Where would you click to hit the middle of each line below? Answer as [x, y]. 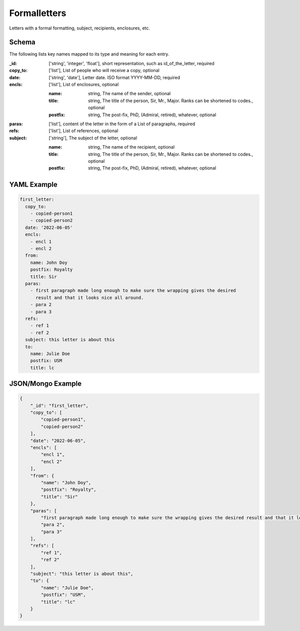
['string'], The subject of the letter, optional [93, 138]
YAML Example [33, 185]
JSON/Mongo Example [45, 384]
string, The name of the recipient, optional [131, 147]
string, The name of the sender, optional [129, 94]
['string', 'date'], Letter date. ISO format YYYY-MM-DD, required [114, 77]
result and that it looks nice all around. [90, 297]
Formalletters [38, 13]
